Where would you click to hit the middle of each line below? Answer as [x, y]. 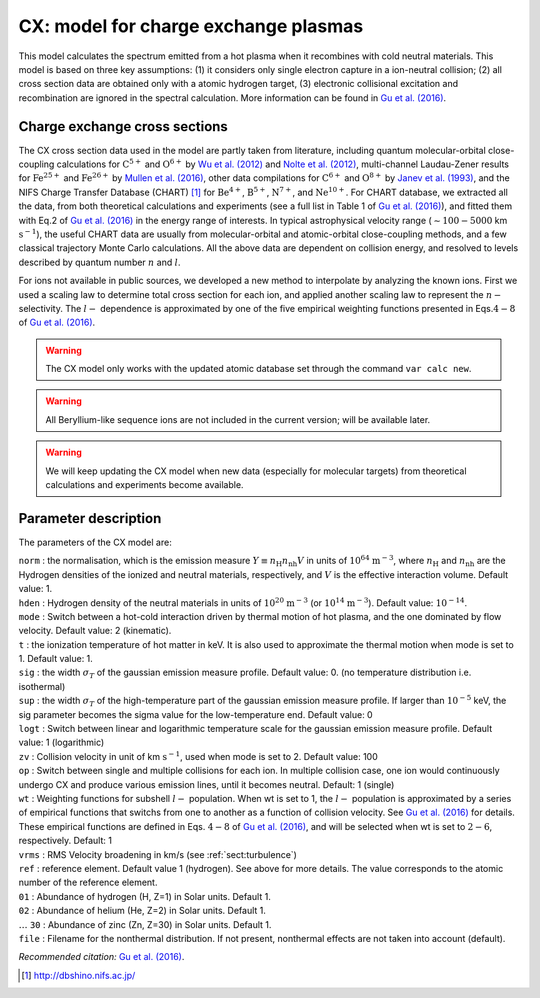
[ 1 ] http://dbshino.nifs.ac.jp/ [78, 975]
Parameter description [90, 518]
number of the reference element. [88, 882]
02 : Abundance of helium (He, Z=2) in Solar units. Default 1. [142, 911]
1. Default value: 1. [56, 659]
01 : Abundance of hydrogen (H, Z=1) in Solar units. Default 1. [145, 896]
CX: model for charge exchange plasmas [191, 26]
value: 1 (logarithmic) [61, 742]
